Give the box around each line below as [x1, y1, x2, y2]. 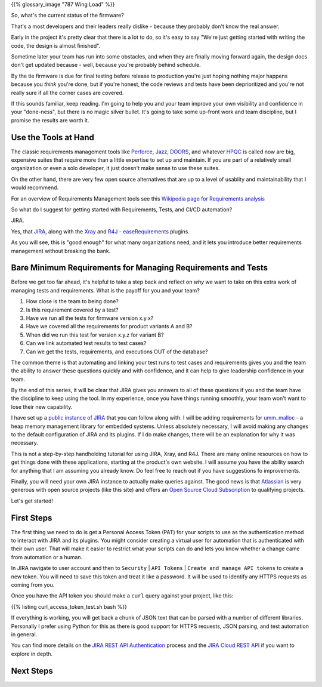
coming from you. [11, 581, 55, 589]
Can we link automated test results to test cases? [26, 340, 147, 347]
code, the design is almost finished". [11, 42, 101, 49]
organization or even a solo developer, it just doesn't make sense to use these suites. [11, 165, 220, 172]
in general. [11, 630, 38, 638]
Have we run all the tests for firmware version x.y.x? [26, 314, 154, 322]
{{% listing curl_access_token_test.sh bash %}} [11, 603, 128, 610]
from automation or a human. [11, 553, 83, 560]
